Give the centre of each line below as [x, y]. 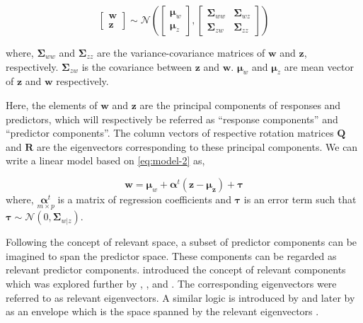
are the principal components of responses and [240, 104]
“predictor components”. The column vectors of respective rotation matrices [170, 133]
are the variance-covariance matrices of [181, 52]
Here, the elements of [52, 104]
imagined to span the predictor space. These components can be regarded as [171, 255]
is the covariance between [137, 66]
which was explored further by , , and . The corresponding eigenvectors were [171, 283]
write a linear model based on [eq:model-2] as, [105, 160]
